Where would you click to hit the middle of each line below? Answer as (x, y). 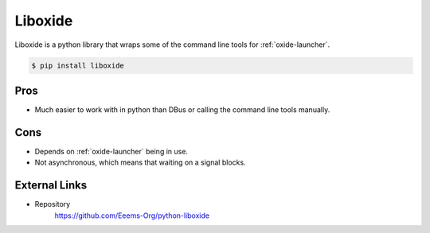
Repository (53, 204)
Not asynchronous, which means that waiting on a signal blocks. (140, 162)
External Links (51, 186)
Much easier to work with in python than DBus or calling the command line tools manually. (182, 110)
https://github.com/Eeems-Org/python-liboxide (132, 216)
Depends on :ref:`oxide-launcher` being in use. (111, 151)
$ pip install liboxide (78, 65)
